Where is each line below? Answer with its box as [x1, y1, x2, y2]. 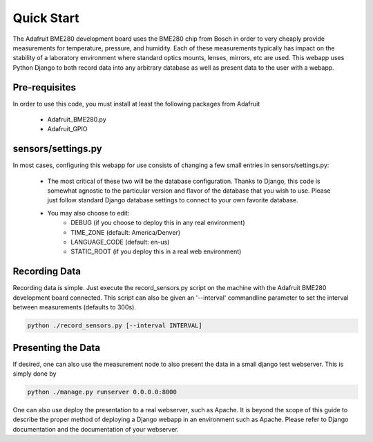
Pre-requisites [12, 81, 76, 93]
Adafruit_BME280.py [47, 115, 106, 124]
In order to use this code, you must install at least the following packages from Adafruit [12, 99, 260, 108]
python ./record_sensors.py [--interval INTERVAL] [27, 322, 203, 329]
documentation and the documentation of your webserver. [12, 425, 179, 433]
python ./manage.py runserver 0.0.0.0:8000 [27, 387, 178, 396]
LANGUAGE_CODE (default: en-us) [70, 238, 170, 247]
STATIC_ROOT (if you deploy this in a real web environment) [70, 247, 242, 256]
